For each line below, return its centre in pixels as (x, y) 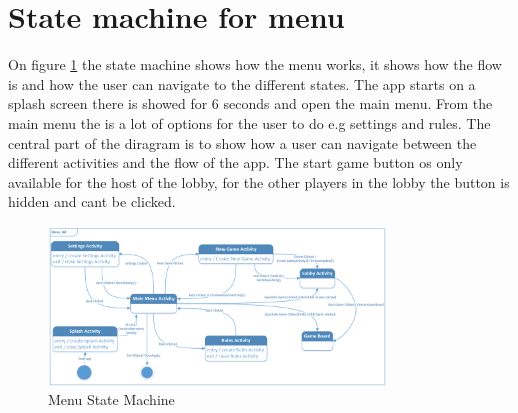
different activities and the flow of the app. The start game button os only (235, 162)
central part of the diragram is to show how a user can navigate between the (242, 142)
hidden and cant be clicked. (92, 201)
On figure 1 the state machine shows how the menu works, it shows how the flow (255, 64)
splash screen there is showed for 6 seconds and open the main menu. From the (250, 103)
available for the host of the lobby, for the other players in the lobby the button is (259, 181)
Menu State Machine (111, 399)
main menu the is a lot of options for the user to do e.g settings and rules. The (249, 122)
